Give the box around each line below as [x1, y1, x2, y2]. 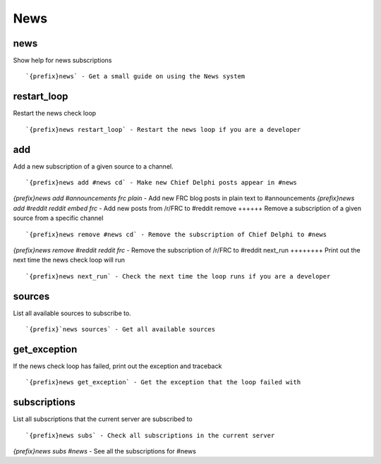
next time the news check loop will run [13, 256, 125, 264]
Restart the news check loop [13, 109, 97, 118]
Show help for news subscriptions [13, 56, 112, 65]
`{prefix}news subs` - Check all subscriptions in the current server [25, 431, 275, 439]
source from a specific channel [13, 214, 104, 222]
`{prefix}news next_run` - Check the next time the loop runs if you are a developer [25, 272, 331, 280]
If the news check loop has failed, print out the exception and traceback [13, 362, 222, 370]
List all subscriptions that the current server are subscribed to [13, 415, 193, 423]
